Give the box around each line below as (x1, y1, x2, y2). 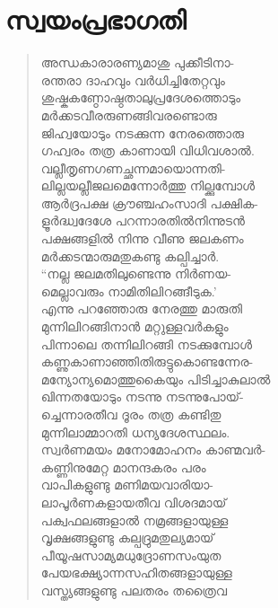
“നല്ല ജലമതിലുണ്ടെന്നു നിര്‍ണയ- (40, 264, 231, 283)
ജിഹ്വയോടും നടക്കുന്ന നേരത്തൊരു (40, 123, 244, 142)
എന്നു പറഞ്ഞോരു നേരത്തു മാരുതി (40, 299, 242, 318)
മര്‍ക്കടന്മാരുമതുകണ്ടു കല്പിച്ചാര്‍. (40, 246, 220, 265)
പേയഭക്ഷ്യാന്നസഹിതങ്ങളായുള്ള (40, 563, 232, 582)
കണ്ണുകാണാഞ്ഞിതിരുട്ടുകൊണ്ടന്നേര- (40, 352, 254, 371)
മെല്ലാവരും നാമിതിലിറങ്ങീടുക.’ (40, 281, 217, 300)
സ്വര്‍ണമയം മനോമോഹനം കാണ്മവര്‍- (40, 440, 266, 459)
